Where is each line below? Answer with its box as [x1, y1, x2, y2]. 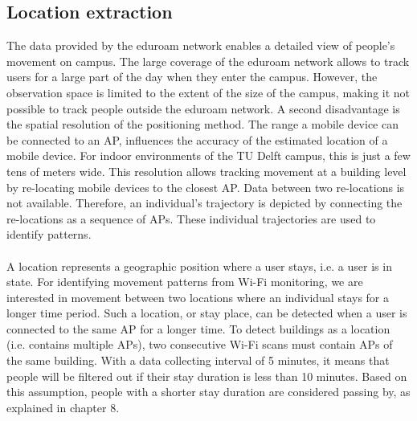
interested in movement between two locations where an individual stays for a [6, 288, 389, 305]
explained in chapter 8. [6, 399, 120, 415]
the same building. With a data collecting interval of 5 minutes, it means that [6, 352, 390, 369]
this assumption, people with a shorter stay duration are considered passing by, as [6, 383, 411, 400]
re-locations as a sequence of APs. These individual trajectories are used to [6, 210, 376, 227]
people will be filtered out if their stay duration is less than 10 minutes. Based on [6, 367, 407, 384]
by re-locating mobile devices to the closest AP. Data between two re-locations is [6, 178, 405, 195]
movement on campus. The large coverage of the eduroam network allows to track [6, 52, 410, 69]
